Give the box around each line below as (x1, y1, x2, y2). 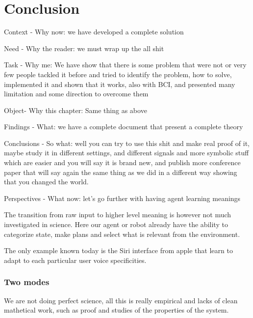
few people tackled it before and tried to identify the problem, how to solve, (4, 69, 232, 79)
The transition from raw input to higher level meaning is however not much (4, 209, 231, 220)
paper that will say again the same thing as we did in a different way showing (4, 167, 237, 177)
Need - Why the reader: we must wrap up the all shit (4, 43, 164, 53)
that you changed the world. (4, 176, 89, 187)
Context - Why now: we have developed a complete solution (4, 27, 184, 37)
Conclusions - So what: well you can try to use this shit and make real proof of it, (4, 138, 250, 148)
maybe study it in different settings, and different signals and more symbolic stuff (4, 147, 249, 158)
